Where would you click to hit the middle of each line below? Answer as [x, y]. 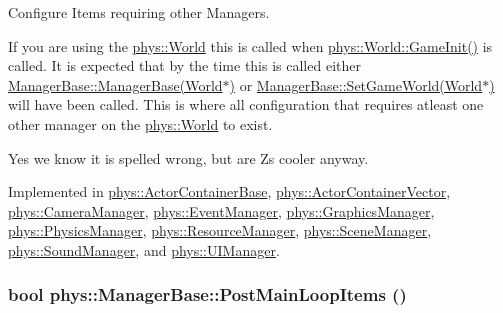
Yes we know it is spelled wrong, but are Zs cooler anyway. [188, 157]
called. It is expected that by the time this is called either [184, 65]
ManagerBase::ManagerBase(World [115, 84]
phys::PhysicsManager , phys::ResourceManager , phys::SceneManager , [220, 230]
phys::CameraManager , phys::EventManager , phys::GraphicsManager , [221, 210]
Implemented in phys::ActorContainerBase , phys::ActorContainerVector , [229, 191]
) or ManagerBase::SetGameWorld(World [356, 84]
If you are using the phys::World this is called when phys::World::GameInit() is [250, 45]
